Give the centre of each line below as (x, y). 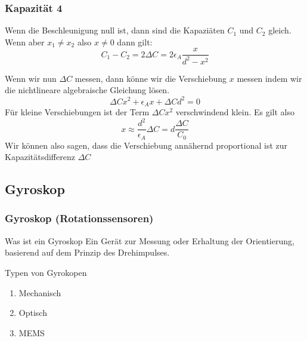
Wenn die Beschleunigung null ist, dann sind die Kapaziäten (115, 30)
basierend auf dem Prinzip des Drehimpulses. (87, 252)
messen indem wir (269, 78)
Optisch (33, 313)
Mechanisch (40, 292)
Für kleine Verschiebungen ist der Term (77, 111)
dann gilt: (135, 42)
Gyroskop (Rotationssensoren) (79, 218)
